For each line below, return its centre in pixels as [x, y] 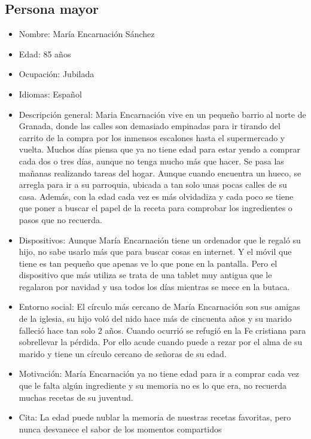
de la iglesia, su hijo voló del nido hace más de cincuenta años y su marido [155, 318]
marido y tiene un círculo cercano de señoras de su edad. [123, 353]
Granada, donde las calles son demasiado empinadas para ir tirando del [150, 126]
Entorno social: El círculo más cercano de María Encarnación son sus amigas [159, 307]
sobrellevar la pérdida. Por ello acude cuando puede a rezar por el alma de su [161, 342]
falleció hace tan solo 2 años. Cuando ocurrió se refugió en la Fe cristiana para [162, 330]
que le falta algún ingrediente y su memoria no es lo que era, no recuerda [153, 385]
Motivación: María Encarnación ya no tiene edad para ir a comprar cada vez [159, 374]
